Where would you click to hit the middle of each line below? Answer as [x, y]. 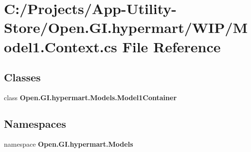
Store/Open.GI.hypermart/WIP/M [126, 27]
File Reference [171, 46]
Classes [22, 77]
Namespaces [35, 123]
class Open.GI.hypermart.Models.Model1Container [90, 97]
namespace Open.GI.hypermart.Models [69, 144]
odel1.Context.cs [61, 46]
